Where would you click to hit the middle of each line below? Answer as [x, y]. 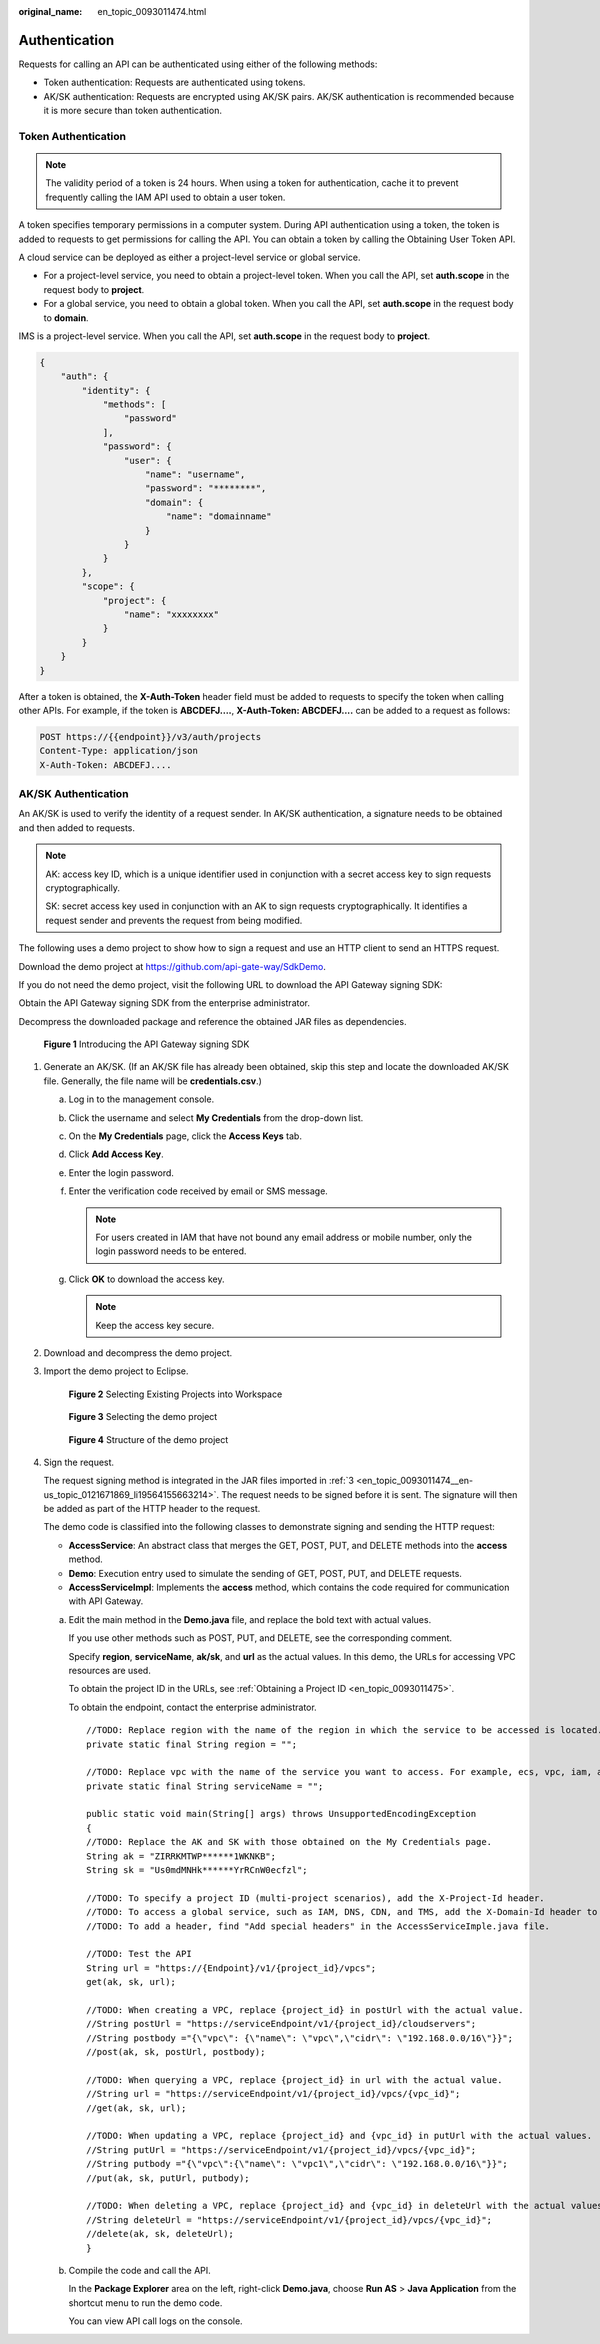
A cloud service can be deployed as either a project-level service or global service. [189, 257]
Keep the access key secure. [155, 1325]
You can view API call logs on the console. [156, 2321]
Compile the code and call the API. [140, 2270]
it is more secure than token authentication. [132, 111]
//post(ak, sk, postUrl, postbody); [176, 2052]
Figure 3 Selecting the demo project [143, 1417]
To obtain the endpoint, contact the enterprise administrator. [192, 1707]
